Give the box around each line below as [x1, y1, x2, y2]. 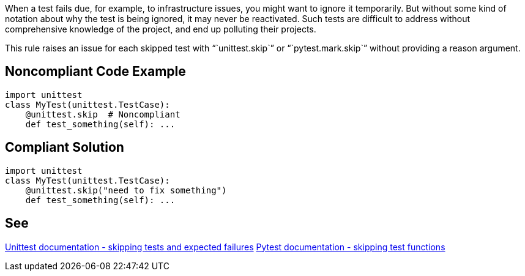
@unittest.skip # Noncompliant [25, 109, 181, 119]
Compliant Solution [5, 140, 124, 155]
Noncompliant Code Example [5, 64, 186, 80]
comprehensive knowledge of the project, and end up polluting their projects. [5, 24, 316, 34]
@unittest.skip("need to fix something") [25, 185, 227, 195]
